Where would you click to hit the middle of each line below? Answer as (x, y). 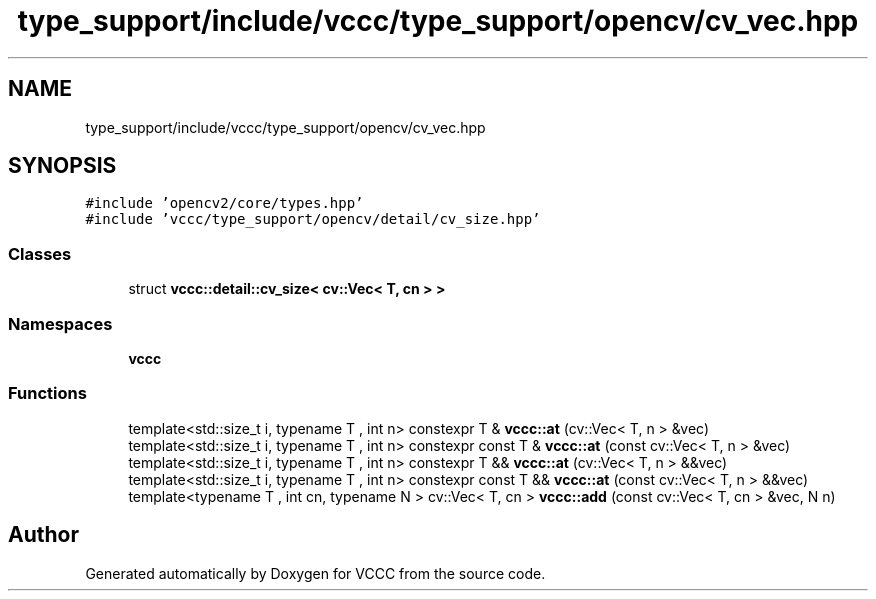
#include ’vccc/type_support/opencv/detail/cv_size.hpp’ (313, 219)
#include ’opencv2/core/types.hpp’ (224, 203)
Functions (47, 393)
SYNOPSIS (62, 166)
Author (43, 535)
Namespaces (60, 323)
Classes (40, 253)
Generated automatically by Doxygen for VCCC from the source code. (315, 573)
